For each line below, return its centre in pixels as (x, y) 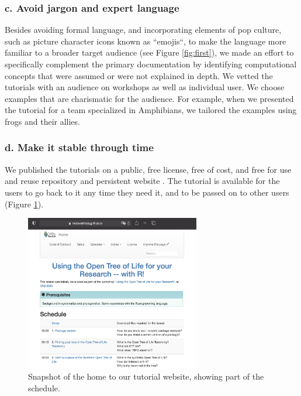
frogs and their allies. (42, 121)
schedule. (44, 388)
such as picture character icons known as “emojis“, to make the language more (146, 41)
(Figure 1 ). (24, 204)
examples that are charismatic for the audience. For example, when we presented (149, 98)
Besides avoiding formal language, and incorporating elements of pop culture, (143, 30)
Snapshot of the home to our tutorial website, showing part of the (146, 376)
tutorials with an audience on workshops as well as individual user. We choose (145, 87)
